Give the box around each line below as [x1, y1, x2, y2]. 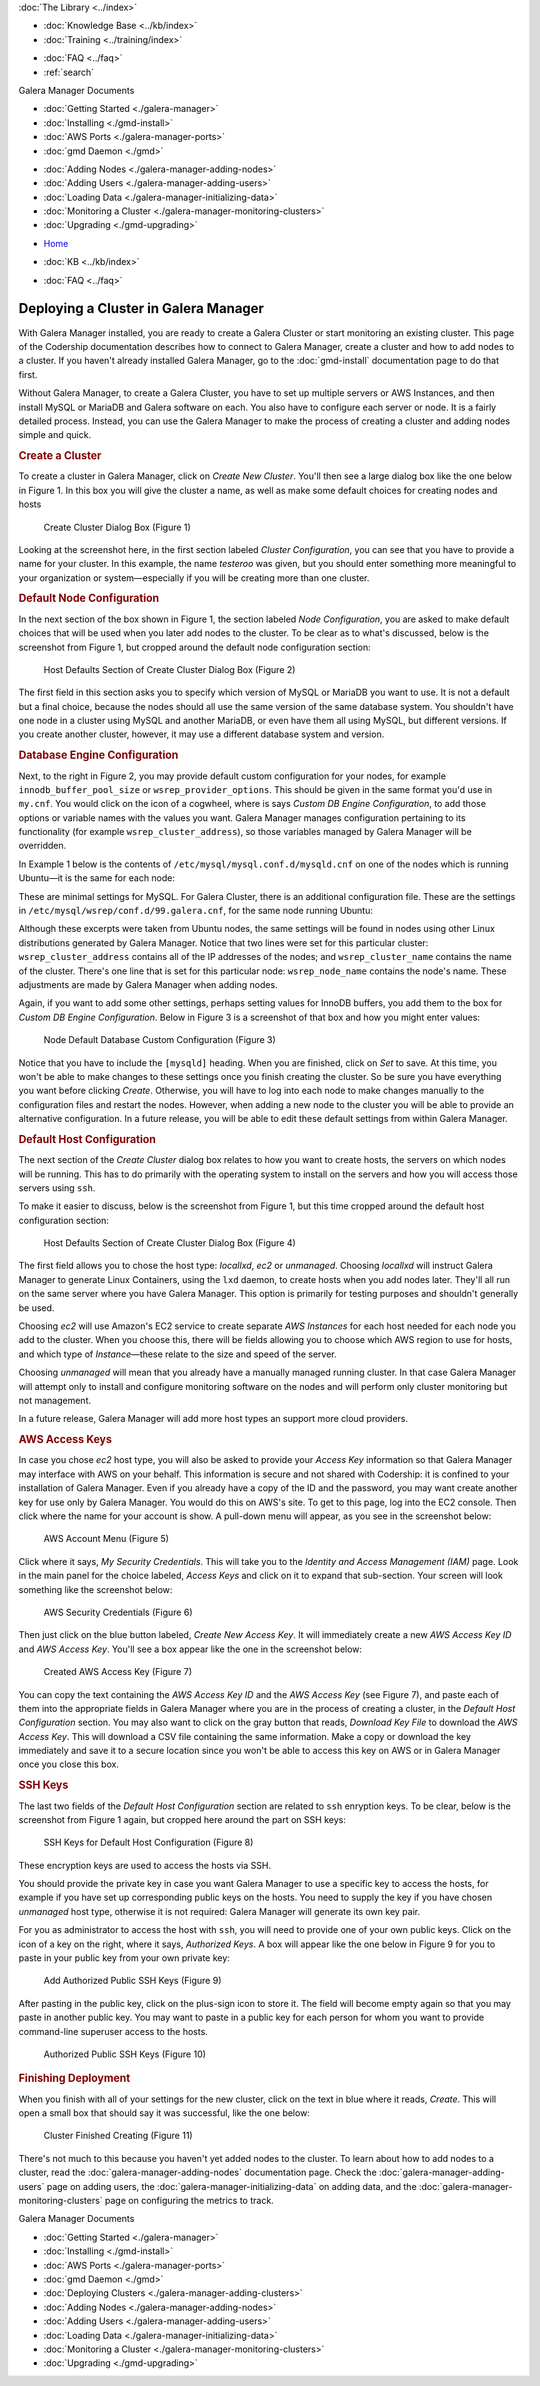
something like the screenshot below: [18, 1583, 173, 1595]
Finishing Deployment [18, 2071, 131, 2085]
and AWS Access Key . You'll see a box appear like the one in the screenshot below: [18, 1643, 363, 1655]
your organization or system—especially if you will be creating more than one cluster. [18, 571, 370, 584]
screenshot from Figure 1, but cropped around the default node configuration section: [18, 641, 371, 653]
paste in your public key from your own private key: [18, 1952, 230, 1964]
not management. [18, 1395, 92, 1406]
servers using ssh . [18, 1181, 96, 1194]
